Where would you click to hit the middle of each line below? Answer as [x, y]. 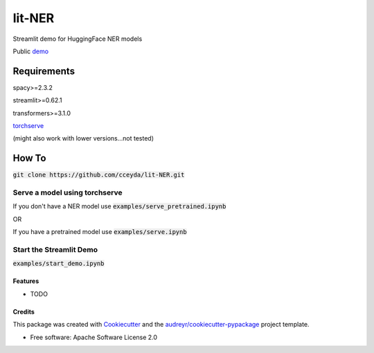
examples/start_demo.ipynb [59, 264]
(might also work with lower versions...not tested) [83, 138]
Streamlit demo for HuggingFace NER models [78, 39]
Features [26, 281]
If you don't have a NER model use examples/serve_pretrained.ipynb [119, 206]
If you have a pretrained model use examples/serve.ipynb [100, 232]
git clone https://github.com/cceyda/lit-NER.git [99, 175]
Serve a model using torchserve [68, 192]
